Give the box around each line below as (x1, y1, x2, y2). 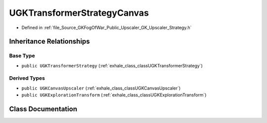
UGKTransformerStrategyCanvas (9, 7, 149, 18)
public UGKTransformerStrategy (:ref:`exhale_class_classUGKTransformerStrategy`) (21, 62, 203, 68)
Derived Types (9, 75, 45, 82)
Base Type (9, 52, 35, 59)
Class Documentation (9, 105, 78, 113)
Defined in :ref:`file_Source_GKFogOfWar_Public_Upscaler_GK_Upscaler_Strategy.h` (21, 25, 192, 31)
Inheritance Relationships (9, 37, 90, 46)
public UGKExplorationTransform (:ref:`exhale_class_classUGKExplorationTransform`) (21, 92, 207, 98)
